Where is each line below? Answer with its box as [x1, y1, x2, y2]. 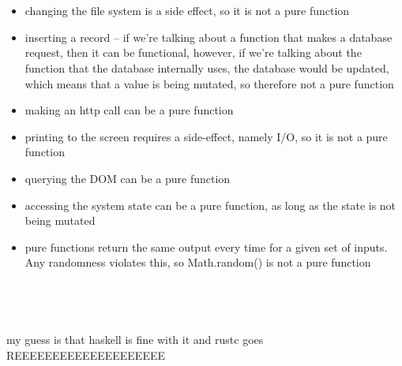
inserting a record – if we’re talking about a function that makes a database [24, 28, 393, 45]
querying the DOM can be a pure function [24, 170, 231, 186]
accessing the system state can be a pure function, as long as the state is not [24, 196, 396, 213]
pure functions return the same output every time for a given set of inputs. [24, 238, 388, 255]
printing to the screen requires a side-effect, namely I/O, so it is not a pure [24, 128, 388, 144]
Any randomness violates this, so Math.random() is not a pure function [24, 254, 371, 271]
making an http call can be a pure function [24, 102, 234, 118]
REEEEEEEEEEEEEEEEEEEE [6, 346, 165, 363]
